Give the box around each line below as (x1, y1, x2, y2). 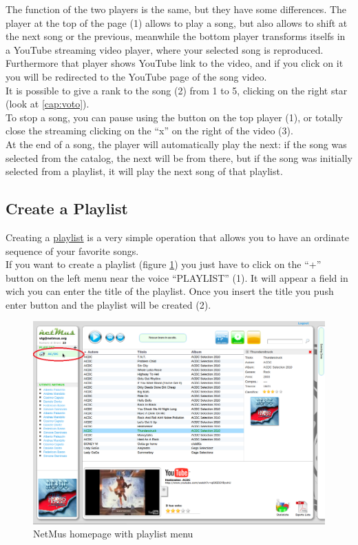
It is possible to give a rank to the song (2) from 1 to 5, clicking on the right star (6, 83, 348, 97)
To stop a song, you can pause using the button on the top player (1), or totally (6, 110, 344, 124)
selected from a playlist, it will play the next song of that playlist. (6, 164, 283, 178)
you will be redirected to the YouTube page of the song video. (6, 69, 267, 83)
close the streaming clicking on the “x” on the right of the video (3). (6, 123, 293, 138)
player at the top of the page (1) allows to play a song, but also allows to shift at (6, 15, 348, 30)
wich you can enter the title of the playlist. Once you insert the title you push (6, 284, 334, 298)
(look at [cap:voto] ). (6, 96, 89, 111)
